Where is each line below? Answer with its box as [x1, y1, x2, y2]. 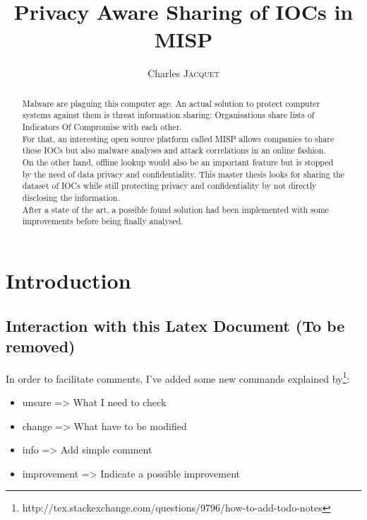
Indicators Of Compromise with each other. [22, 121, 182, 133]
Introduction [6, 265, 131, 294]
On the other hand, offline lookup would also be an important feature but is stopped [22, 156, 334, 168]
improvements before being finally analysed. [22, 215, 183, 227]
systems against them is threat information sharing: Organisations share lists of [22, 109, 315, 121]
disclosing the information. [22, 191, 120, 203]
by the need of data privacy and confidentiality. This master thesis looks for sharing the [22, 168, 345, 180]
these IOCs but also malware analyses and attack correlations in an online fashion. [22, 144, 326, 156]
